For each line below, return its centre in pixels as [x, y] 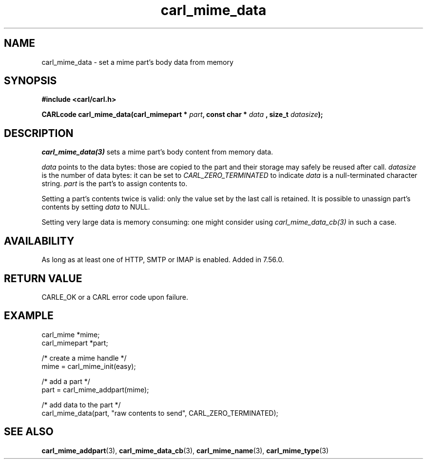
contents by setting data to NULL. [96, 207]
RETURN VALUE [43, 278]
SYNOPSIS [30, 81]
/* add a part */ [66, 381]
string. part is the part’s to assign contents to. [115, 184]
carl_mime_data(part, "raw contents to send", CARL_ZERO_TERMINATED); [160, 413]
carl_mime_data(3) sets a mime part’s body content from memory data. [157, 152]
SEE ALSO [29, 432]
